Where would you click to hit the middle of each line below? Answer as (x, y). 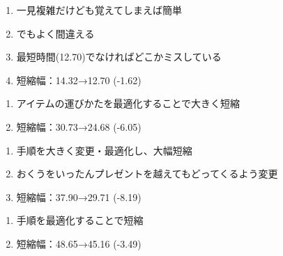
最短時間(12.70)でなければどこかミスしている (119, 57)
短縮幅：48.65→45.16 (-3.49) (79, 243)
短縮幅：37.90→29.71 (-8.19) (79, 197)
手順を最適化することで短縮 (80, 220)
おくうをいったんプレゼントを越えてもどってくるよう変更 (147, 174)
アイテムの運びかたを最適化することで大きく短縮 (128, 103)
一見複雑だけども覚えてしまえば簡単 (99, 10)
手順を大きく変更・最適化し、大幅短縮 (104, 150)
